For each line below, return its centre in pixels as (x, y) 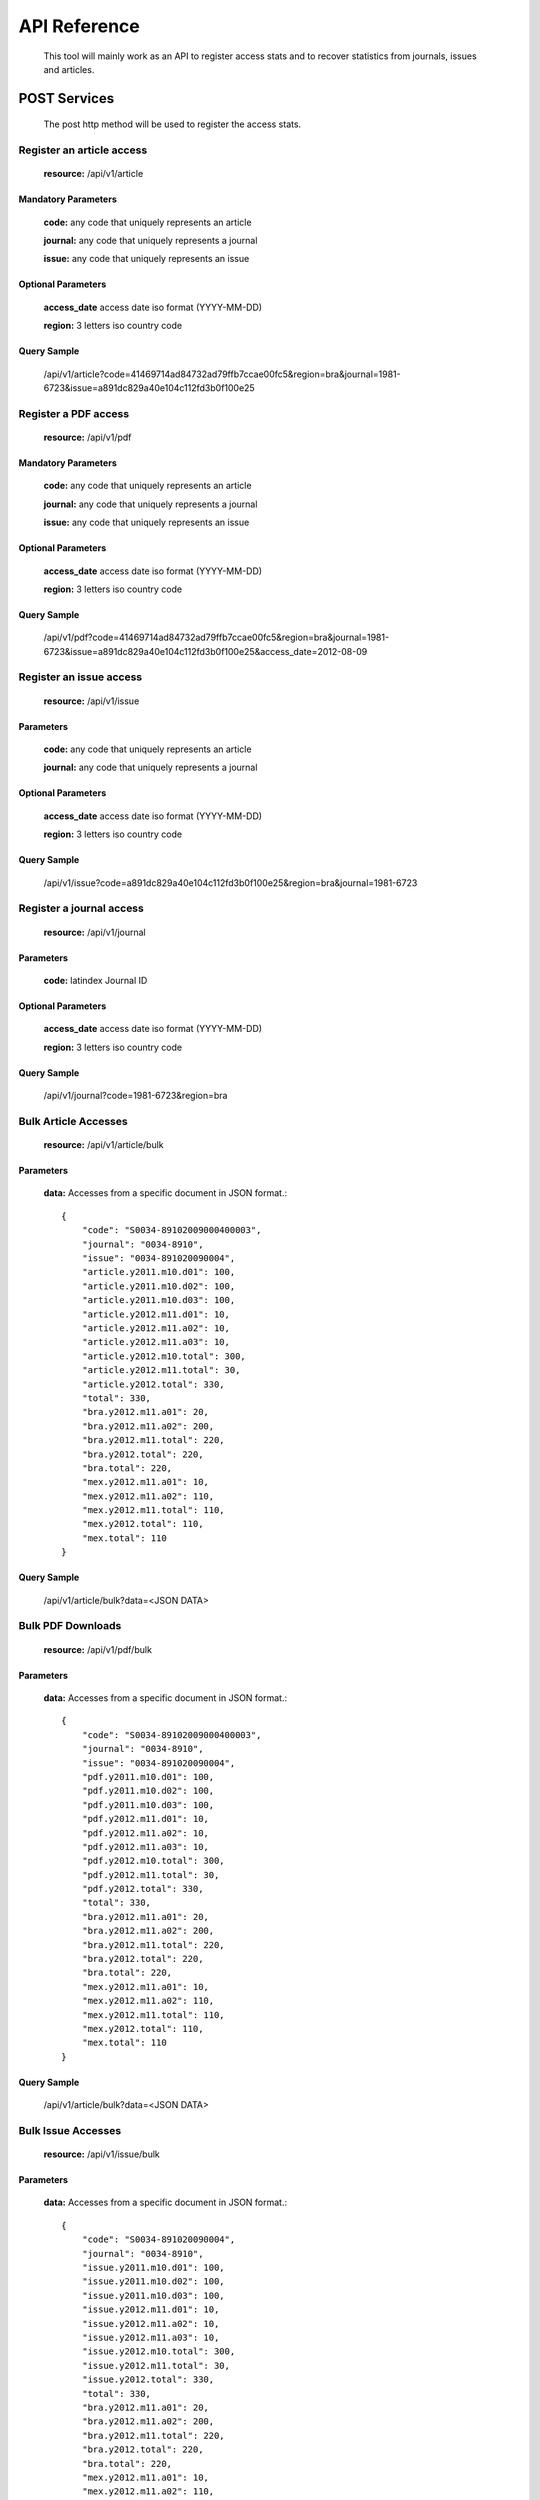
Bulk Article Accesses (73, 1121)
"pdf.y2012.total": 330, (142, 1889)
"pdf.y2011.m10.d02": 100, (148, 1791)
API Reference (79, 26)
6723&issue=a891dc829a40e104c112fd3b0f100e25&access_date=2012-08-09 (205, 651)
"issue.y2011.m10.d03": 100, (153, 2295)
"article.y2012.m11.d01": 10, (155, 1314)
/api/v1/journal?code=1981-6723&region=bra (135, 1096)
